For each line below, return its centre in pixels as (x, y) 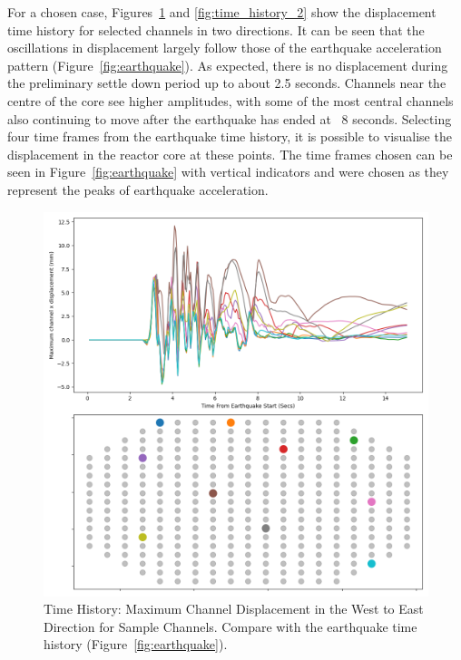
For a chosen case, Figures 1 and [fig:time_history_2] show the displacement (222, 12)
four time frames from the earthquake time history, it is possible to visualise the (230, 136)
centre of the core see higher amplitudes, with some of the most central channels (230, 100)
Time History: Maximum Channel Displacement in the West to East (234, 609)
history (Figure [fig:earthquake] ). (136, 644)
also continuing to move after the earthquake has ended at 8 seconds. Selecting (230, 118)
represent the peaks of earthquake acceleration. (138, 189)
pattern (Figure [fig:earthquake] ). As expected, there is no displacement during (228, 65)
